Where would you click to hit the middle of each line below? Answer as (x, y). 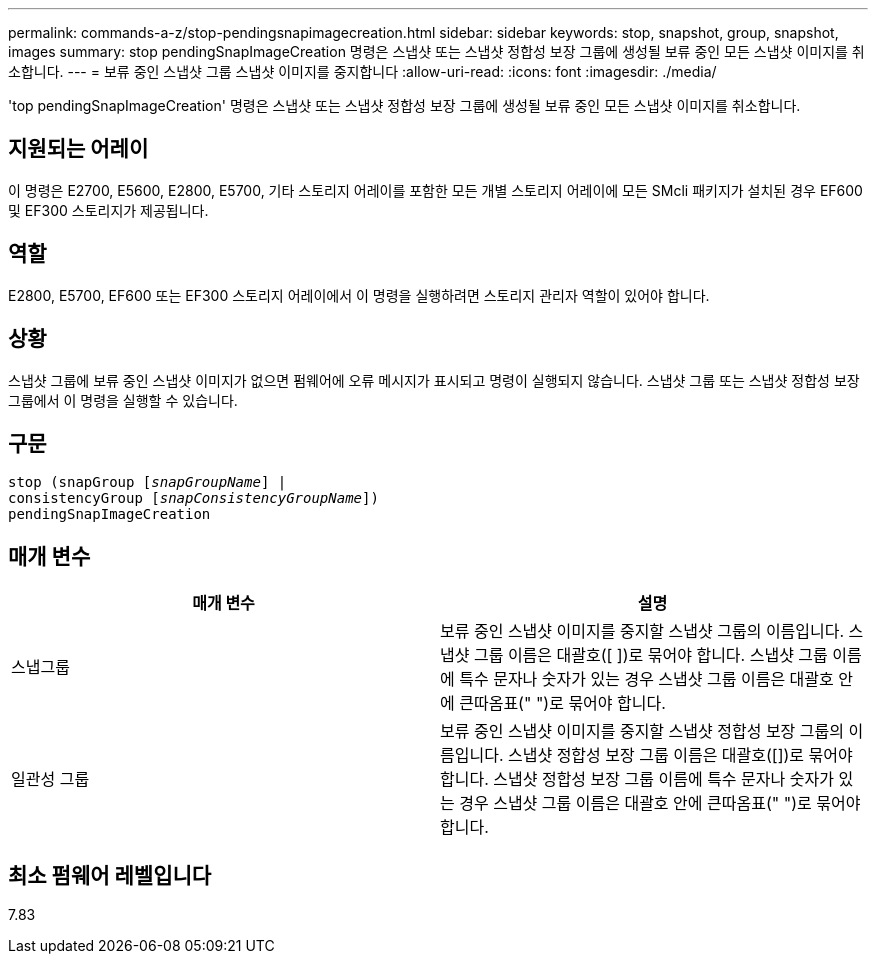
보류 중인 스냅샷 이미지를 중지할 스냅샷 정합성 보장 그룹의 (642, 731)
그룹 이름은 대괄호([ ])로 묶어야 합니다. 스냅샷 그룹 (650, 655)
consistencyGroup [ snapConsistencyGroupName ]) (193, 498)
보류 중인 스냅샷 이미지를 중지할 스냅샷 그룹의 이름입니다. (642, 631)
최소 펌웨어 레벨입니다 (110, 875)
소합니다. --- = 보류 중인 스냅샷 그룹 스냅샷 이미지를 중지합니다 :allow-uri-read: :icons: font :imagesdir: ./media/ (362, 71)
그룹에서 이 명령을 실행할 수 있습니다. (123, 400)
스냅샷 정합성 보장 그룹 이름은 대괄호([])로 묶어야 (680, 755)
